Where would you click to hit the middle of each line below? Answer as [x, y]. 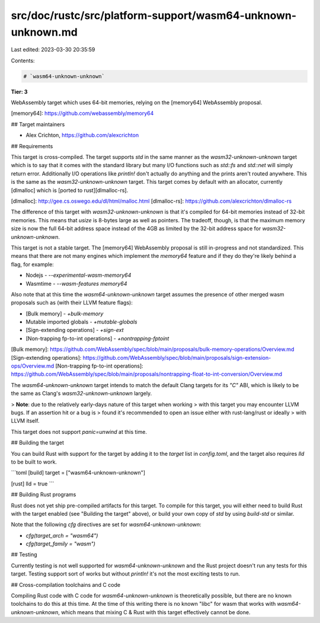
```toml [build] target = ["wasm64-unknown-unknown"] [78, 473]
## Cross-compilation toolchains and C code [66, 584]
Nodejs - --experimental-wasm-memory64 [79, 275]
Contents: [23, 60]
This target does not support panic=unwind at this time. [79, 432]
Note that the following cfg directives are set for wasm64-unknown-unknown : [106, 525]
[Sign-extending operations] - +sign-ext [75, 330]
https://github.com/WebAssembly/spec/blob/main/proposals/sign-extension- [177, 357]
